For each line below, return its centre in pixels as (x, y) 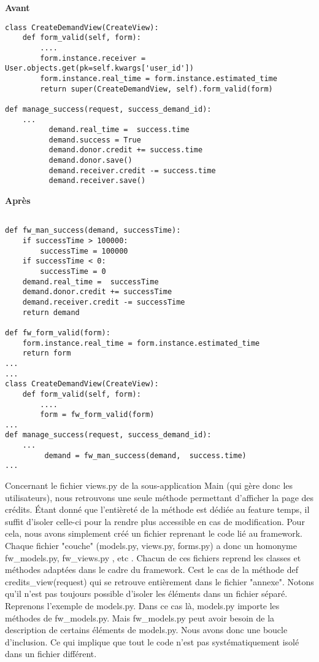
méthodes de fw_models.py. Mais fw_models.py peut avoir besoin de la (140, 617)
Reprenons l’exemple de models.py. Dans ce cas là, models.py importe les (142, 606)
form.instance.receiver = (93, 58)
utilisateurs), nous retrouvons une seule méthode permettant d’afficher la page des (159, 497)
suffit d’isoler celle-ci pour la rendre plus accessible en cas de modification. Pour (155, 521)
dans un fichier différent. (51, 654)
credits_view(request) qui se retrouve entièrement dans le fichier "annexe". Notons (159, 581)
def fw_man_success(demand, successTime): (93, 231)
